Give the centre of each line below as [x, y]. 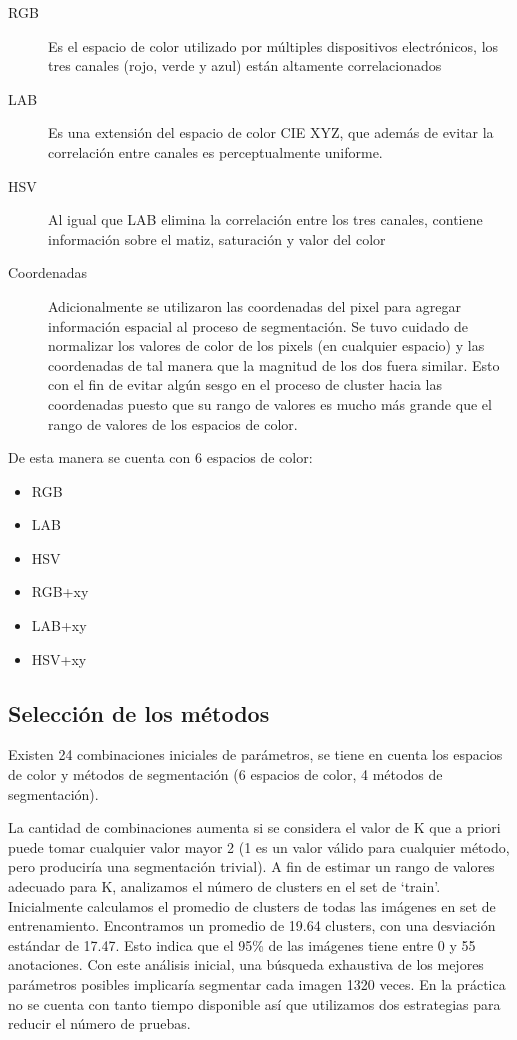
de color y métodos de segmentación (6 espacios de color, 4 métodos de [225, 774]
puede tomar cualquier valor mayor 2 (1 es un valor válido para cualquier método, [259, 846]
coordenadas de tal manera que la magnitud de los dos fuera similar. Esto [274, 364]
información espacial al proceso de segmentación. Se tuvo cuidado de [258, 325]
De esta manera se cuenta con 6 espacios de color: [160, 457]
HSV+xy [59, 658]
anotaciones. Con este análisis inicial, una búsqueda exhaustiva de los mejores [246, 964]
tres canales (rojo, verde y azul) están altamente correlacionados [245, 65]
